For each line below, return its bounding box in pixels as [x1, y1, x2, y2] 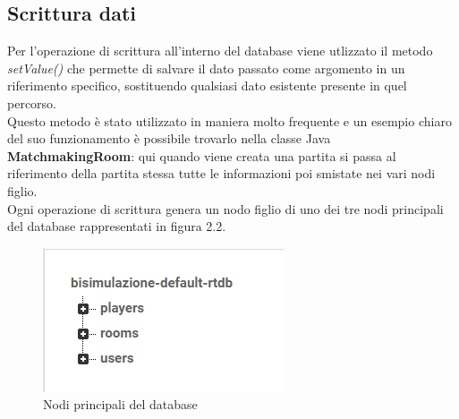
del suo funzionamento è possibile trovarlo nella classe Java [7, 129, 331, 148]
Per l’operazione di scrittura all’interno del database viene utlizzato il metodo [7, 41, 433, 60]
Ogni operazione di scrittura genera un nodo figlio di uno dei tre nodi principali [7, 199, 444, 218]
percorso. [7, 93, 56, 112]
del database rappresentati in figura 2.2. [7, 217, 226, 235]
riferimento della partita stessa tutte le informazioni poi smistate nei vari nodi [7, 164, 436, 183]
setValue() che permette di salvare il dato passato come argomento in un [7, 58, 405, 77]
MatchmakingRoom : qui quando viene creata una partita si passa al [7, 146, 396, 165]
